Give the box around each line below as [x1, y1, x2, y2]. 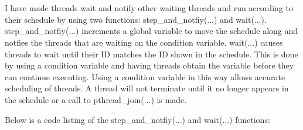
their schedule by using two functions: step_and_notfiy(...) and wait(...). [5, 13, 267, 25]
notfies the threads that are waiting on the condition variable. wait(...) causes [5, 36, 283, 48]
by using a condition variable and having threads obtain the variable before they [5, 59, 294, 71]
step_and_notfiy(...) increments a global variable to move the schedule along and [5, 25, 298, 37]
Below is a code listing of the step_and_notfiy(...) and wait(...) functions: [5, 113, 270, 125]
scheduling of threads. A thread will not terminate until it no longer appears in [5, 82, 289, 94]
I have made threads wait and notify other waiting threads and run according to [5, 2, 293, 14]
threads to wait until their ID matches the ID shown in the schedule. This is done [5, 47, 298, 60]
